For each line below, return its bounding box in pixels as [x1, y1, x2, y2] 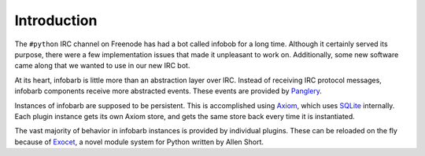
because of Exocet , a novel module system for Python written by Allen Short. [14, 137, 264, 147]
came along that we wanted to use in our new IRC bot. [14, 61, 190, 71]
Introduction [14, 12, 98, 29]
